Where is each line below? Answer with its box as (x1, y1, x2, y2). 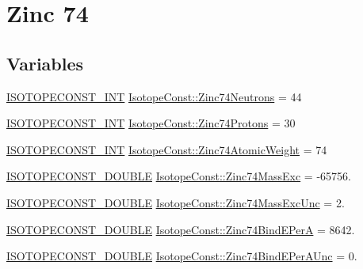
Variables (6, 51, 84, 75)
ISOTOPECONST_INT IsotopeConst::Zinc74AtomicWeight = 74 (6, 141, 327, 157)
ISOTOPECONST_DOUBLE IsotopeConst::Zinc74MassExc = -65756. (6, 168, 351, 184)
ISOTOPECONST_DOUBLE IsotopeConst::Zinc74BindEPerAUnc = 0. (6, 248, 357, 264)
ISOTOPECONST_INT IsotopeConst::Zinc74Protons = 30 (6, 115, 296, 131)
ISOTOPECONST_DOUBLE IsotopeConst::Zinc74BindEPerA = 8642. (6, 221, 355, 237)
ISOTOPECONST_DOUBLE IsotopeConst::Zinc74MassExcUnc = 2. (6, 194, 345, 210)
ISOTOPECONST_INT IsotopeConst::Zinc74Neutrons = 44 (6, 88, 302, 104)
